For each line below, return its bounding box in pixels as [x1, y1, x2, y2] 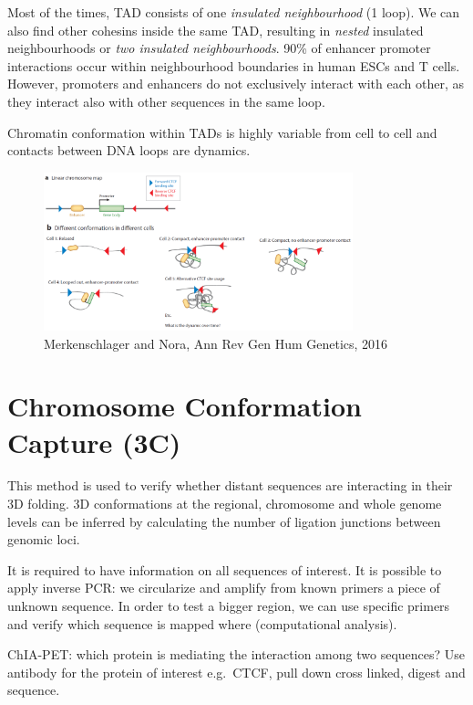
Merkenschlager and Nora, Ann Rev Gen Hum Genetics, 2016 [44, 333, 388, 352]
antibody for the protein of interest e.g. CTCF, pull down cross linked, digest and [7, 662, 466, 681]
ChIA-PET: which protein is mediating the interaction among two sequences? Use [7, 645, 466, 664]
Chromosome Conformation [7, 387, 362, 425]
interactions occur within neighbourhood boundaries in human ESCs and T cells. [7, 56, 460, 75]
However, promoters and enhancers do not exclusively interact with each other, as [7, 74, 465, 93]
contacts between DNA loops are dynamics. [7, 141, 251, 160]
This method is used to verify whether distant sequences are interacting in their [7, 476, 453, 495]
